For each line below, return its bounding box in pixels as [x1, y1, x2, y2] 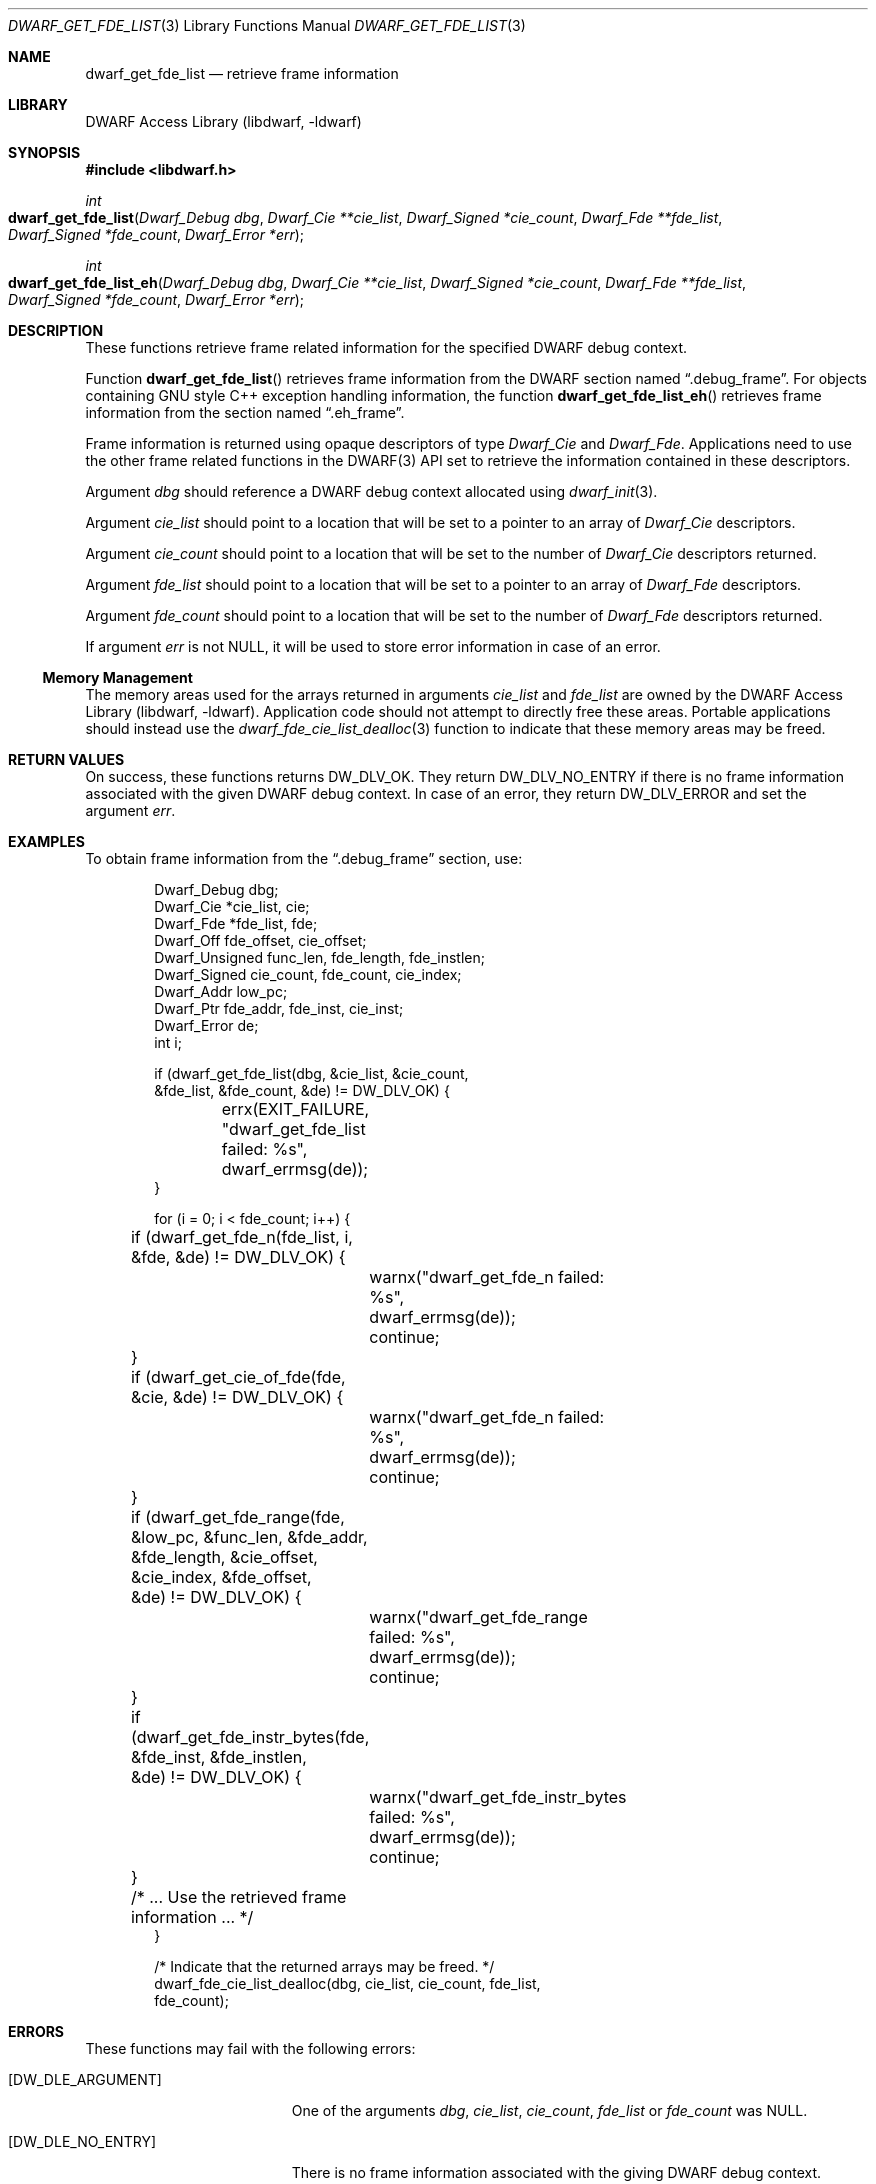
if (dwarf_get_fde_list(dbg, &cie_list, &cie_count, [154, 1065, 469, 1082]
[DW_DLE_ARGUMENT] [8, 2071, 162, 2088]
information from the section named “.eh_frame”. [85, 404, 405, 421]
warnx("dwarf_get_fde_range [369, 1607, 588, 1627]
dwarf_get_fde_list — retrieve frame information [85, 65, 399, 82]
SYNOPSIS [8, 144, 81, 161]
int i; [154, 1034, 182, 1051]
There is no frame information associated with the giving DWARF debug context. [291, 2164, 822, 2181]
